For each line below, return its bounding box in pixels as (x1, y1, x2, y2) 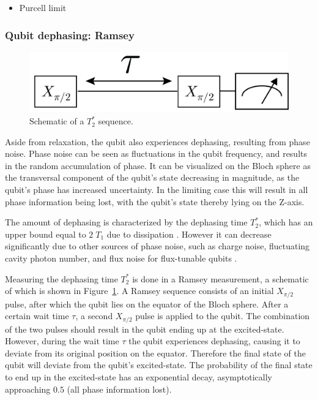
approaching (5, 382, 51, 395)
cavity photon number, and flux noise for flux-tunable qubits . (5, 251, 237, 264)
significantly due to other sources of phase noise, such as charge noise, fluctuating (5, 240, 310, 252)
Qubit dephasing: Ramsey (5, 27, 135, 42)
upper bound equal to (5, 227, 86, 240)
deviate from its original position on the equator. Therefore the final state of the (5, 346, 306, 359)
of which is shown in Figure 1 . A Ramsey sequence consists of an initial (5, 284, 274, 297)
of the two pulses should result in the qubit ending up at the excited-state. (5, 322, 284, 335)
